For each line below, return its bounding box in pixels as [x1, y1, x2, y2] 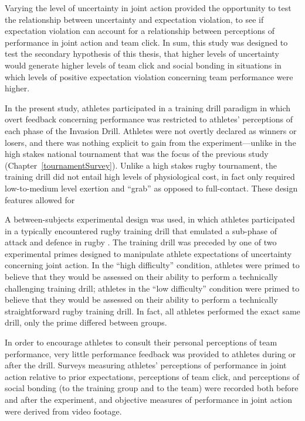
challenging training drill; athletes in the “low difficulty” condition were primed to [5, 282, 300, 294]
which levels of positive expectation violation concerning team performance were [5, 70, 293, 83]
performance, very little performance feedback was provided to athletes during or [5, 347, 296, 360]
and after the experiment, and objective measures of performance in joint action [5, 393, 292, 405]
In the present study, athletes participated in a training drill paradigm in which [5, 101, 290, 114]
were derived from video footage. [5, 405, 122, 417]
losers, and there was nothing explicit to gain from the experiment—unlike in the [5, 136, 296, 148]
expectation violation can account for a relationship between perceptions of [5, 25, 274, 37]
